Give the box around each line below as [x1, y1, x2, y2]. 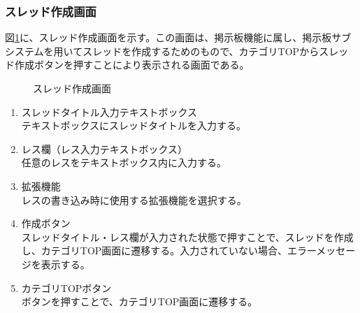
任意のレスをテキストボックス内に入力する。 [21, 155, 226, 170]
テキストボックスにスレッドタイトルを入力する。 [21, 118, 246, 133]
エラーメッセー [287, 243, 356, 258]
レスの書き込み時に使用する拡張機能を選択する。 [21, 192, 247, 207]
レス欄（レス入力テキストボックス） [21, 141, 187, 156]
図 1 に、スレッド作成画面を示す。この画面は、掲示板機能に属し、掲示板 [5, 30, 332, 45]
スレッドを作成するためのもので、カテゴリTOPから [82, 43, 319, 58]
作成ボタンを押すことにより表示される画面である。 [14, 57, 250, 72]
